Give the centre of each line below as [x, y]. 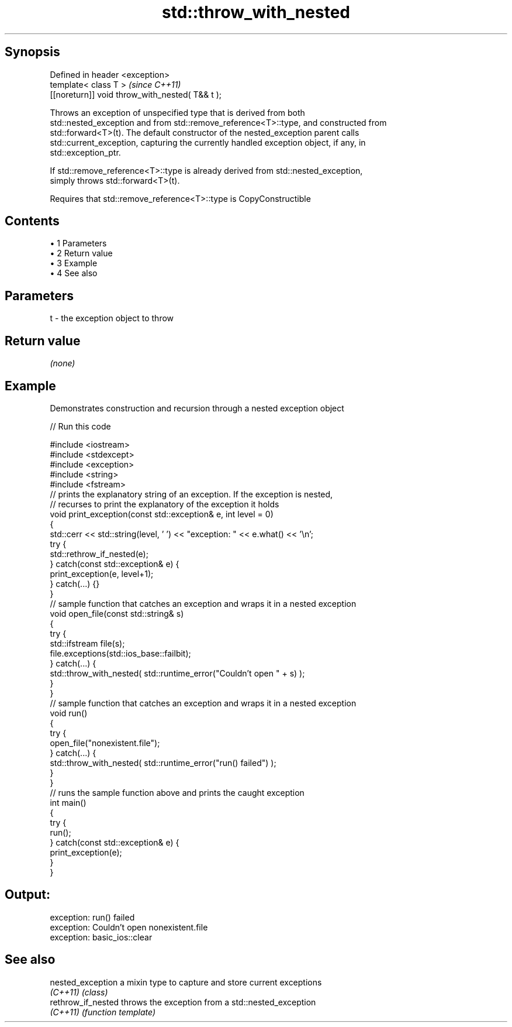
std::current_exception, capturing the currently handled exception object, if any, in [208, 142]
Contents [32, 221]
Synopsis [32, 52]
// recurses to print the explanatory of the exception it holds [165, 504]
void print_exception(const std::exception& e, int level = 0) [162, 514]
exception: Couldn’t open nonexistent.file [129, 927]
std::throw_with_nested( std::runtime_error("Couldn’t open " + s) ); [177, 673]
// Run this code [80, 426]
